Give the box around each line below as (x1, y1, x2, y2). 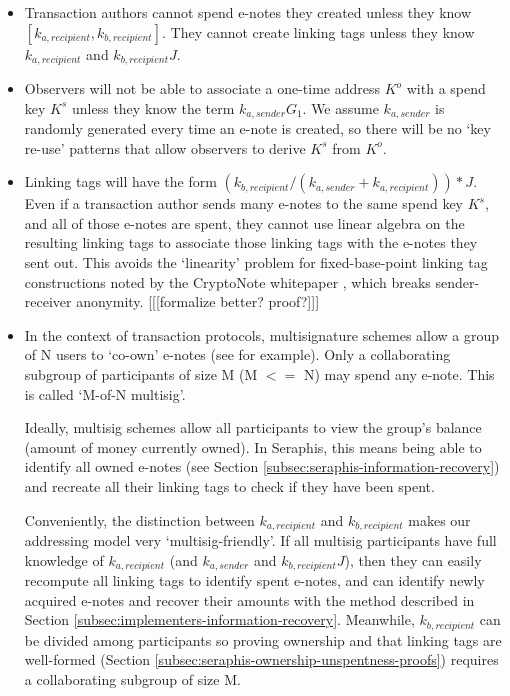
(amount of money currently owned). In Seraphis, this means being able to (24, 436, 482, 457)
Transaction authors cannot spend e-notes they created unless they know (24, 2, 472, 22)
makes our (408, 509, 471, 530)
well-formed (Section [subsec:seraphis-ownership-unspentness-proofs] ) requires (24, 649, 499, 670)
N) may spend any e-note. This (303, 364, 495, 385)
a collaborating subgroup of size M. (24, 668, 241, 689)
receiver (24, 291, 72, 312)
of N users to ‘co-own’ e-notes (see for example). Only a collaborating (24, 344, 451, 365)
